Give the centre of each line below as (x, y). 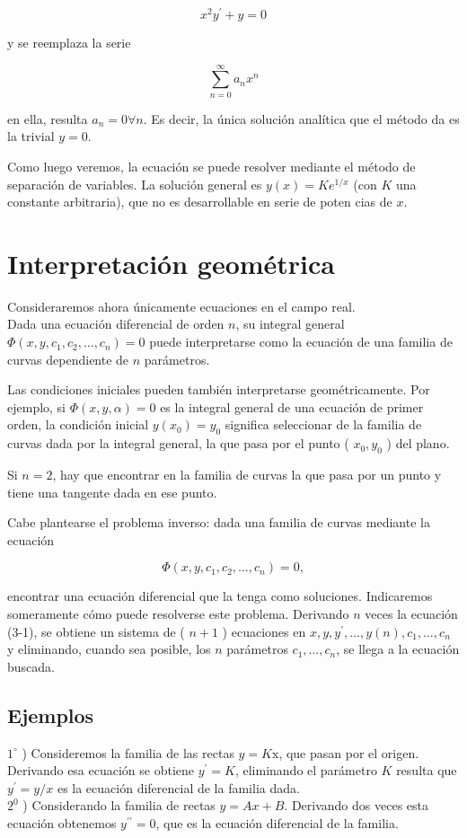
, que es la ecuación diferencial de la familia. (277, 822)
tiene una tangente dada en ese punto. (112, 492)
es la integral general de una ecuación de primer (292, 406)
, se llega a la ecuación (398, 649)
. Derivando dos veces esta (356, 805)
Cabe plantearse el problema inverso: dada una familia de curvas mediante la (219, 522)
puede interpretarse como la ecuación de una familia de (301, 342)
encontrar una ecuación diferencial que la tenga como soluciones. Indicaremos (220, 596)
